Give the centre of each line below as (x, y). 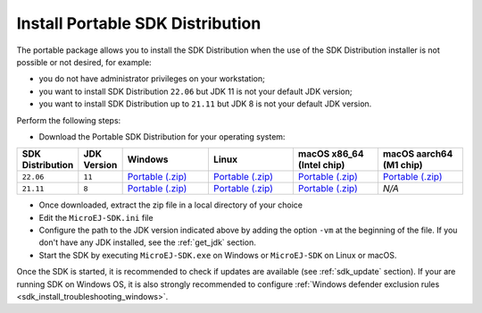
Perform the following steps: (69, 120)
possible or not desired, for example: (84, 62)
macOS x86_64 (331, 154)
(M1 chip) (403, 165)
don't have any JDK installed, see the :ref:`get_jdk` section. (147, 242)
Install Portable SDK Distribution (139, 23)
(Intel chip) (321, 165)
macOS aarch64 (418, 154)
